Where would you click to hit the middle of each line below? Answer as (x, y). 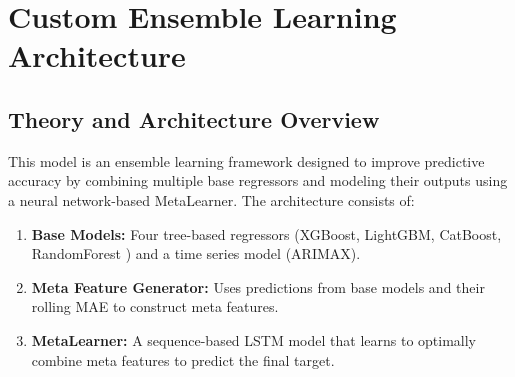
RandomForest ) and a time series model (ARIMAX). (196, 253)
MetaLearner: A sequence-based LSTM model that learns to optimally (254, 339)
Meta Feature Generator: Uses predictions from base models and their (258, 286)
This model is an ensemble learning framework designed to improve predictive (246, 160)
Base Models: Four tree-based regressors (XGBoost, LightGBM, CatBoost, (266, 233)
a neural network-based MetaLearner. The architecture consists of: (211, 199)
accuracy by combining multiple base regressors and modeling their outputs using (258, 180)
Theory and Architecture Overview (194, 118)
